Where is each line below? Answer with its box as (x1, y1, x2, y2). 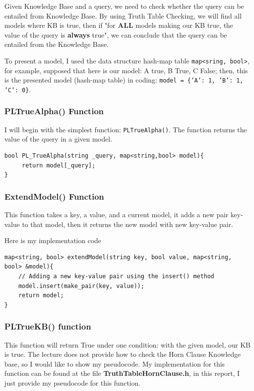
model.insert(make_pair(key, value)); (18, 282, 145, 289)
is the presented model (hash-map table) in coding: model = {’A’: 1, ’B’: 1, (4, 75, 244, 85)
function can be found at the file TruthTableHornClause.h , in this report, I (4, 368, 240, 378)
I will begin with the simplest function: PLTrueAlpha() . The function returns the (4, 124, 247, 134)
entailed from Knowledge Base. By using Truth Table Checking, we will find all (4, 10, 242, 21)
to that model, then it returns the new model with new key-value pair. (22, 219, 233, 229)
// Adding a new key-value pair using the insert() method (18, 272, 214, 280)
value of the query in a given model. (4, 134, 112, 144)
